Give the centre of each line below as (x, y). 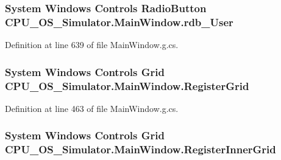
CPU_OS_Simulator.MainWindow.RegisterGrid (127, 85)
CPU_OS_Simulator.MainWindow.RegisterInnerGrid (140, 149)
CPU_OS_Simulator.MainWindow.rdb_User (119, 22)
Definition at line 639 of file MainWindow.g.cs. (92, 45)
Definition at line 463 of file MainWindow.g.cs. (92, 108)
